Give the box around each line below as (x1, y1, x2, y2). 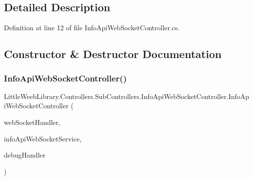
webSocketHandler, (4, 117, 60, 127)
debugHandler (4, 150, 46, 160)
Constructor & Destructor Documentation (4, 46, 222, 61)
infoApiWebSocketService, (4, 133, 82, 143)
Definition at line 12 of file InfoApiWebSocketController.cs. (4, 22, 180, 33)
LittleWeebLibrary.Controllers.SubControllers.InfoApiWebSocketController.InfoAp (4, 91, 250, 101)
